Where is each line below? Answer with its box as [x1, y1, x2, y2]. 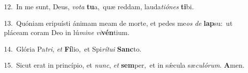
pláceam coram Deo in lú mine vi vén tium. [4, 27, 130, 37]
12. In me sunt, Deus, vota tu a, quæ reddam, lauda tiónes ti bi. [4, 1, 194, 11]
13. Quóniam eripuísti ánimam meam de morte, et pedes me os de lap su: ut [4, 18, 233, 28]
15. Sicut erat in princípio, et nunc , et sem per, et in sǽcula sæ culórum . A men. [4, 60, 245, 70]
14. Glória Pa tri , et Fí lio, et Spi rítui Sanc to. [4, 43, 141, 54]
